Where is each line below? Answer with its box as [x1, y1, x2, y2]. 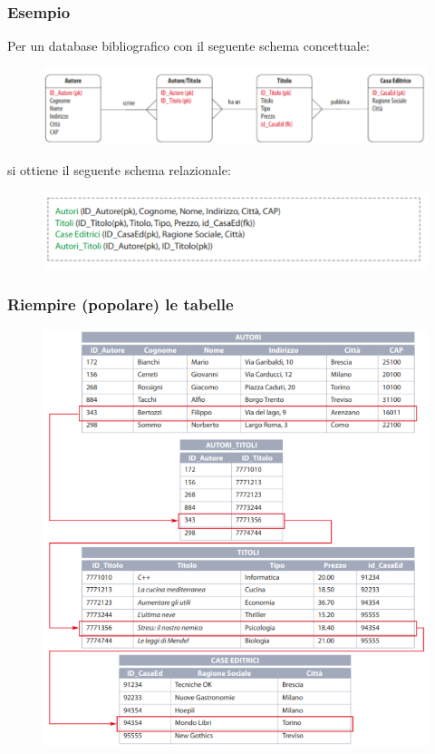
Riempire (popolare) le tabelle [7, 292, 234, 315]
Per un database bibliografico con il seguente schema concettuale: [7, 36, 370, 55]
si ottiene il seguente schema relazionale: [7, 161, 231, 179]
